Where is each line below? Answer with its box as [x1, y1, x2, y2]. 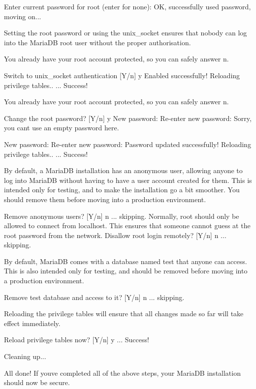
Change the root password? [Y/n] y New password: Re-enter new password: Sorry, [4, 113, 252, 123]
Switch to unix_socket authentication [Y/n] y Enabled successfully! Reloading [4, 70, 240, 80]
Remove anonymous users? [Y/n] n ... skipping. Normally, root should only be [4, 210, 239, 221]
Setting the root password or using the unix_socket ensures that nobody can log [4, 28, 247, 38]
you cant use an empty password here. [4, 122, 119, 133]
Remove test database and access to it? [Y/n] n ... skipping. [4, 292, 185, 302]
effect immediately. [4, 318, 61, 328]
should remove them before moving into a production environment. [4, 194, 206, 204]
